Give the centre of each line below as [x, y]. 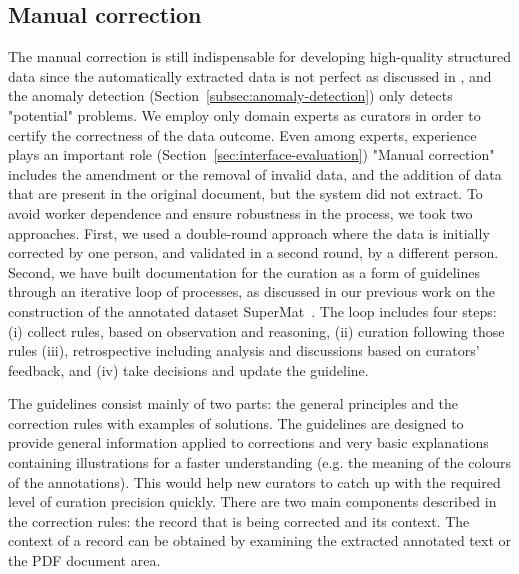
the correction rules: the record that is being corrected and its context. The [239, 520]
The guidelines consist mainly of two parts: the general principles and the [233, 403]
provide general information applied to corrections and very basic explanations [248, 442]
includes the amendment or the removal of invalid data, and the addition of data [255, 173]
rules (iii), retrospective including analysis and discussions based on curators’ [244, 350]
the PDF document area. [84, 560]
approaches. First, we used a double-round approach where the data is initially [249, 232]
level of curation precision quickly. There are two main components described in [252, 501]
